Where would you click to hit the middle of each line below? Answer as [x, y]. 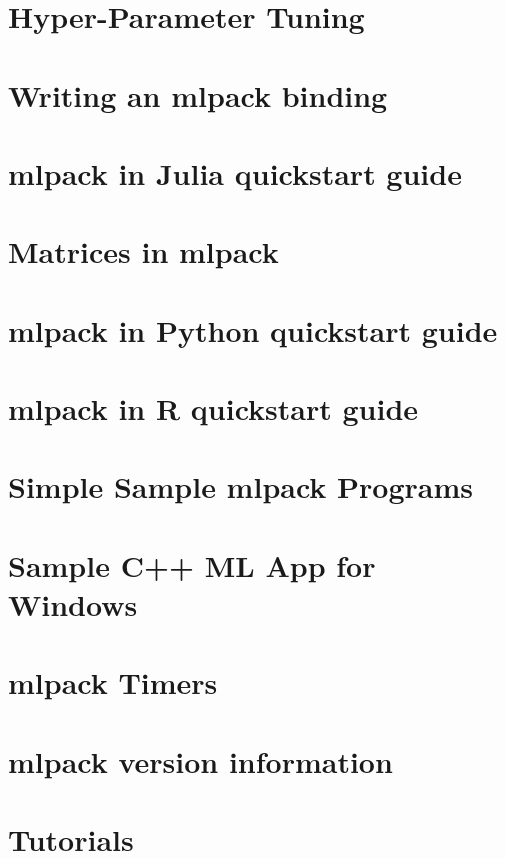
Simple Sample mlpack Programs [240, 486]
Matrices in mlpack [143, 251]
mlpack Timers [113, 682]
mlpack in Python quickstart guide [253, 329]
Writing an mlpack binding [198, 94]
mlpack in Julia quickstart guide [235, 172]
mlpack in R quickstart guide [213, 408]
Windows [73, 604]
